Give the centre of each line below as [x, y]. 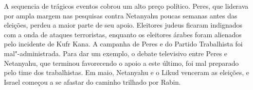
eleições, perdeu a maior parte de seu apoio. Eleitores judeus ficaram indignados [123, 25]
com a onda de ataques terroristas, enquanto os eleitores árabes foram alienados [123, 34]
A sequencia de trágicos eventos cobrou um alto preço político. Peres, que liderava [126, 6]
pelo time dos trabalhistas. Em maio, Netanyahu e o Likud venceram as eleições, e [127, 72]
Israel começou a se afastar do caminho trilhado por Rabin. [92, 82]
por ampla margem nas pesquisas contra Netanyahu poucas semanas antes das [121, 15]
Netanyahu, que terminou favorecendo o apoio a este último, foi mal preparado [121, 63]
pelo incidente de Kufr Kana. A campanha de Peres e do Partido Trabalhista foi [123, 44]
